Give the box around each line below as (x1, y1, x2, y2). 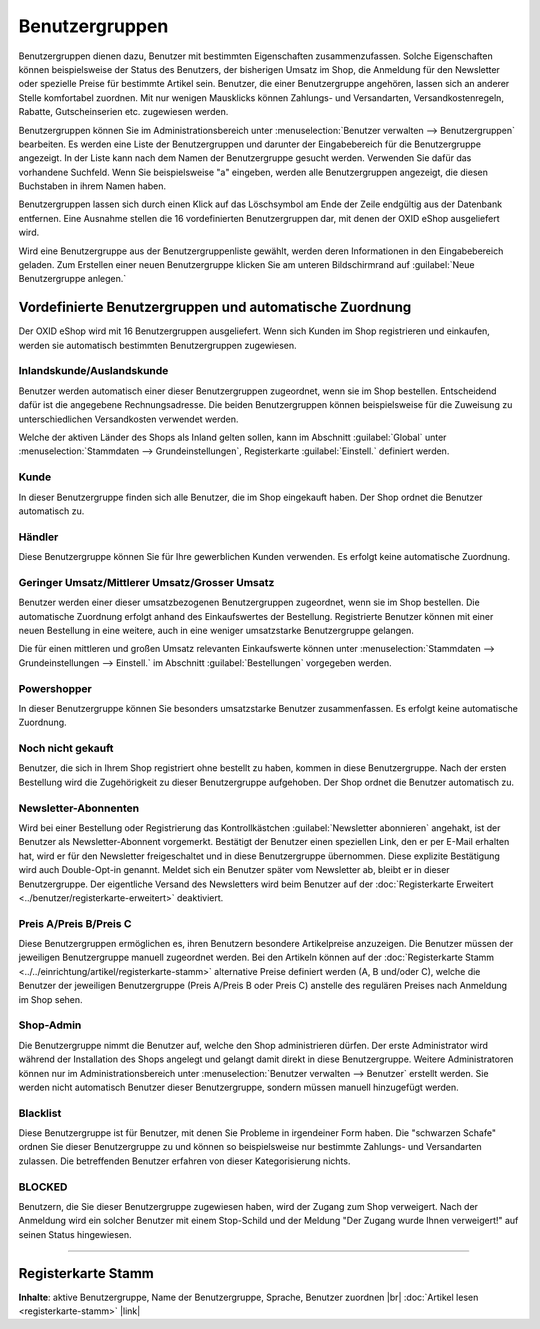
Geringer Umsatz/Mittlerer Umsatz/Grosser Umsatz (18, 575, 275, 589)
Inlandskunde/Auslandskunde (18, 364, 169, 378)
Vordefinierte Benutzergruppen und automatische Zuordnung (18, 299, 412, 316)
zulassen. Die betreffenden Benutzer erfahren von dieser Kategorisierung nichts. (18, 1155, 351, 1167)
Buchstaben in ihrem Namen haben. (18, 180, 167, 192)
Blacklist (18, 1106, 62, 1120)
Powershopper (18, 681, 92, 695)
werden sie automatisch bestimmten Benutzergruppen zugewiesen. (18, 339, 297, 351)
